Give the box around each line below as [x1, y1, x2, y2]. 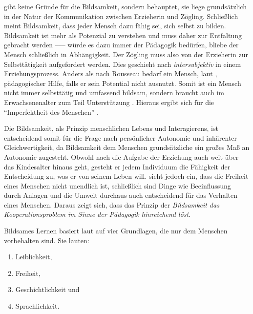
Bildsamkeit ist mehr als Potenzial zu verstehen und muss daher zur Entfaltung [4, 30, 242, 40]
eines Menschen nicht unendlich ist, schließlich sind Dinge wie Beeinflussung [4, 180, 231, 190]
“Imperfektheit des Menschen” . [4, 106, 99, 117]
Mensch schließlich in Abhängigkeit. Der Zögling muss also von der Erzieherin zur [4, 49, 248, 59]
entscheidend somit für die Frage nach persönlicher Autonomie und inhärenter [4, 132, 237, 143]
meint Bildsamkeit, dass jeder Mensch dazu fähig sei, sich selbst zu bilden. [4, 21, 226, 31]
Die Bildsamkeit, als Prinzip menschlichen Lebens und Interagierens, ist [4, 123, 218, 133]
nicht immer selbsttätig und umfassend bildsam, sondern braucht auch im [4, 87, 224, 98]
